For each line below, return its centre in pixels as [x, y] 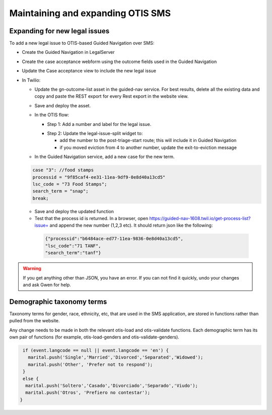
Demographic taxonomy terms [58, 301]
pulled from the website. [35, 321]
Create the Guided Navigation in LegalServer [68, 52]
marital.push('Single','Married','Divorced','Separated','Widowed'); [116, 357]
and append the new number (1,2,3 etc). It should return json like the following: [131, 225]
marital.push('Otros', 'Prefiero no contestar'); [88, 393]
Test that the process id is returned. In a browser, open [91, 219]
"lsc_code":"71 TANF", [73, 246]
